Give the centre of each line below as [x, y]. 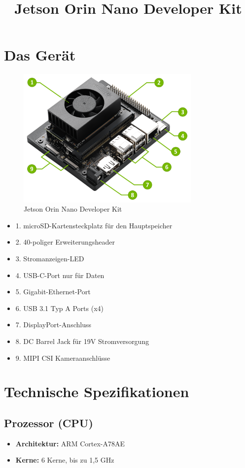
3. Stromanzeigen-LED [50, 259]
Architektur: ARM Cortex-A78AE [70, 443]
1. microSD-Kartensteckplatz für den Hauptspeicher [94, 225]
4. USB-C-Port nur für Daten [60, 275]
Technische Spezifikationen [97, 391]
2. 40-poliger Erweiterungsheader [65, 242]
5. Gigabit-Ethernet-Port [53, 292]
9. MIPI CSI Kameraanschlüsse [63, 358]
